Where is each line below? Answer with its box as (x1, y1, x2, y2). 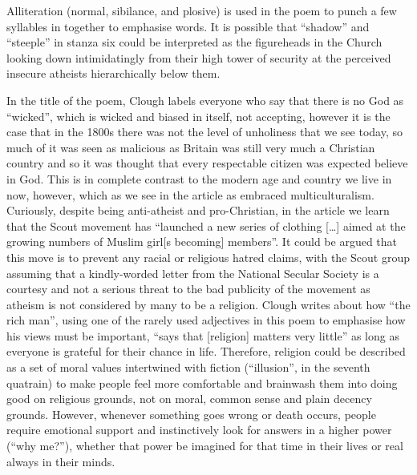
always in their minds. (6, 453, 115, 469)
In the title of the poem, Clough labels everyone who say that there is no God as (6, 91, 404, 108)
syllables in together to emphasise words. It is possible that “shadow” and (6, 18, 370, 34)
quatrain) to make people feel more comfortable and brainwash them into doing (6, 374, 398, 391)
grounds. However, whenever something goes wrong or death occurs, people (6, 405, 376, 422)
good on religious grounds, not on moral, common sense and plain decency (6, 390, 372, 407)
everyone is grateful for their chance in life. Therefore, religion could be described (6, 343, 406, 360)
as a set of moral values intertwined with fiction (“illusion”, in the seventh (6, 359, 370, 376)
